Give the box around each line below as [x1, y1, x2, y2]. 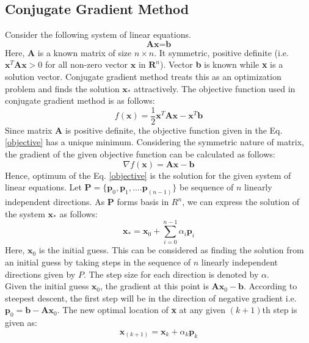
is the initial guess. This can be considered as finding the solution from [38, 244, 304, 256]
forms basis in [117, 195, 169, 208]
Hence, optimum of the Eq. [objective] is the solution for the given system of [5, 168, 291, 181]
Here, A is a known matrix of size [5, 46, 132, 59]
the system [5, 207, 45, 220]
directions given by [5, 267, 76, 280]
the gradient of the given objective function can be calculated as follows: [5, 148, 275, 161]
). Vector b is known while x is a [160, 58, 283, 71]
